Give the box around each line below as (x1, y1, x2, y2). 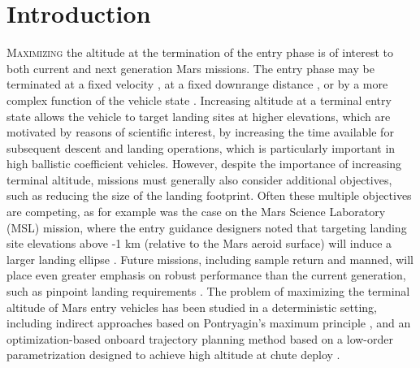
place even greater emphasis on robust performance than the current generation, (6, 266, 406, 284)
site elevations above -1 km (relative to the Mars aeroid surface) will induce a (6, 235, 392, 252)
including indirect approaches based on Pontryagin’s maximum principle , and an (6, 314, 411, 331)
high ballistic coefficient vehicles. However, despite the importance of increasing (6, 155, 402, 172)
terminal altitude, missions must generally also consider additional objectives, (6, 171, 392, 188)
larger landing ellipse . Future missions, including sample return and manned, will (6, 250, 414, 267)
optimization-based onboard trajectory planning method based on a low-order (6, 330, 394, 347)
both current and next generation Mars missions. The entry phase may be (6, 59, 375, 76)
